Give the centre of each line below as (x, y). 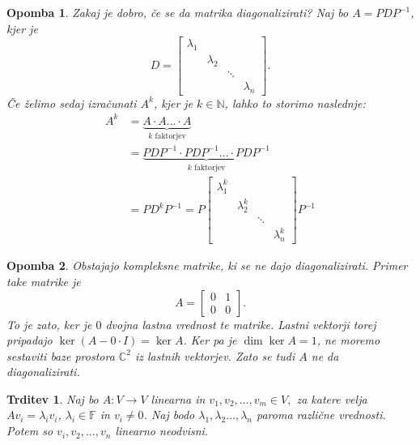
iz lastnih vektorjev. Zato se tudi (215, 355)
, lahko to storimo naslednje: (295, 103)
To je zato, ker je (49, 324)
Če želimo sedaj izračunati (72, 103)
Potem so (30, 431)
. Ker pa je (210, 340)
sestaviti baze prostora (61, 355)
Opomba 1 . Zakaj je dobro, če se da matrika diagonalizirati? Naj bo (178, 12)
